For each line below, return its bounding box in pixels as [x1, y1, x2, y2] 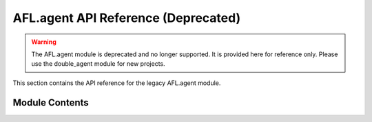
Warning [31, 38, 56, 46]
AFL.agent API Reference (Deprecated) [12, 10, 241, 25]
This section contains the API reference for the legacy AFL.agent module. [12, 79, 221, 87]
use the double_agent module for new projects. [31, 60, 165, 68]
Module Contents [12, 97, 89, 108]
